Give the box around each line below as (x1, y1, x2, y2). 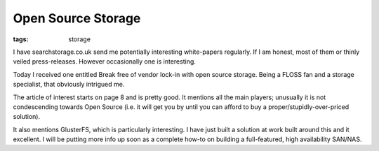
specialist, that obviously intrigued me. (13, 80, 125, 89)
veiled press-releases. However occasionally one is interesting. (13, 57, 197, 66)
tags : (13, 35, 29, 43)
